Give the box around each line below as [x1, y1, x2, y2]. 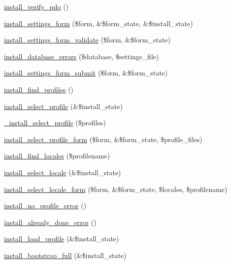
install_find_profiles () [4, 84, 74, 94]
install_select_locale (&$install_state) [4, 167, 121, 177]
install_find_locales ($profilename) [4, 151, 110, 161]
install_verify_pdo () [4, 1, 69, 11]
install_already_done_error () [4, 217, 97, 227]
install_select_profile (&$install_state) [4, 101, 123, 111]
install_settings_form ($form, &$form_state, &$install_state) [4, 18, 193, 28]
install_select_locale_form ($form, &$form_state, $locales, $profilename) [4, 184, 228, 194]
